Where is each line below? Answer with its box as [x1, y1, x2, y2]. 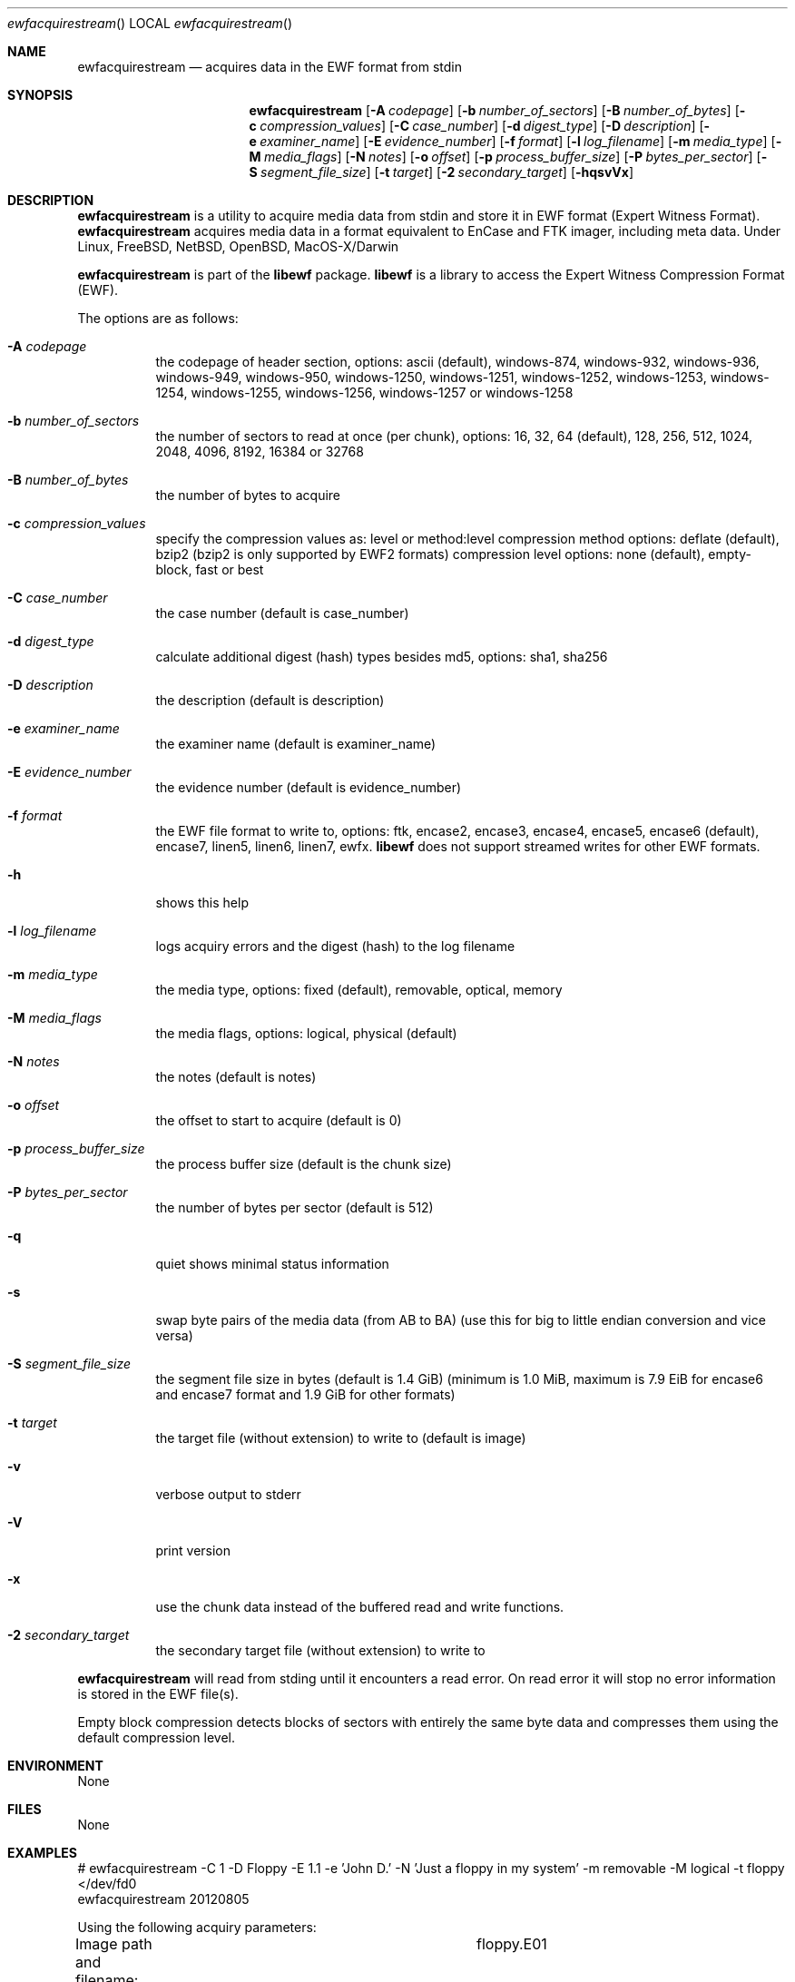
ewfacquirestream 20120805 [77, 1891, 250, 1907]
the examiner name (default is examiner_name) [155, 736, 437, 751]
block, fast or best [155, 562, 264, 577]
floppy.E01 [476, 1935, 547, 1953]
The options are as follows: [77, 310, 239, 326]
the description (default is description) [155, 692, 385, 708]
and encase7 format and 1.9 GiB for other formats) [155, 1387, 456, 1402]
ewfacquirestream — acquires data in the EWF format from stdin [77, 59, 462, 74]
